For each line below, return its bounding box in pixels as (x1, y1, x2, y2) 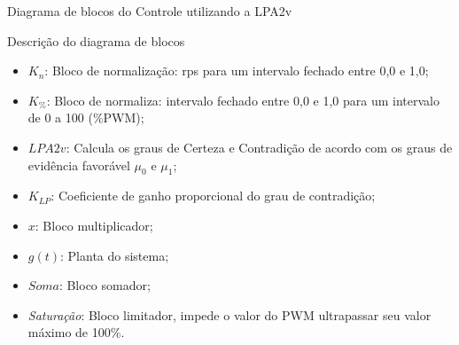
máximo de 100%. (27, 323, 125, 341)
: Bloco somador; (58, 276, 151, 294)
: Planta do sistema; (60, 246, 169, 264)
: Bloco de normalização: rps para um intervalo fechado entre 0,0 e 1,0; (44, 61, 429, 80)
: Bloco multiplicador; (35, 216, 153, 234)
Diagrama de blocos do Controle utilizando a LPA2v (7, 2, 292, 20)
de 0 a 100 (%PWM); (27, 108, 144, 127)
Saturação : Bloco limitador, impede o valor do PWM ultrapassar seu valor (27, 305, 432, 324)
